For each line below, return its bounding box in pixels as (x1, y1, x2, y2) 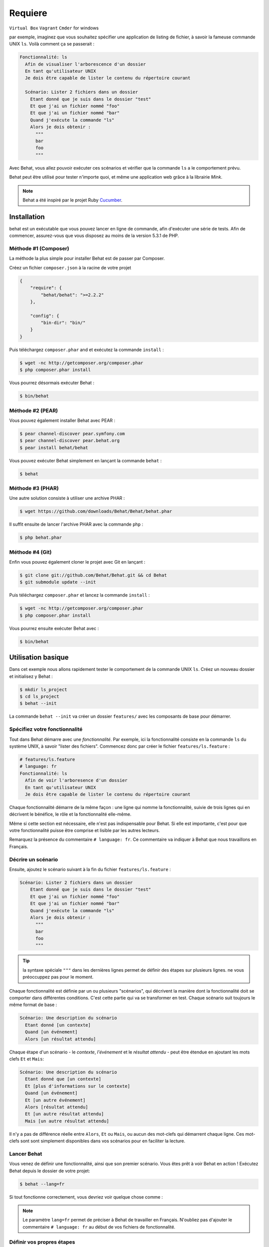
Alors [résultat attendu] (25, 1104, 88, 1110)
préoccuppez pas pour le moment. (22, 974, 94, 980)
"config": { (30, 313, 60, 319)
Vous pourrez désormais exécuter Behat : (9, 380, 95, 386)
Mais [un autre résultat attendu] (25, 1118, 110, 1124)
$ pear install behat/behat (19, 444, 88, 450)
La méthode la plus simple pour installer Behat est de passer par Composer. (9, 255, 165, 261)
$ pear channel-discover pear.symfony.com (19, 430, 125, 436)
